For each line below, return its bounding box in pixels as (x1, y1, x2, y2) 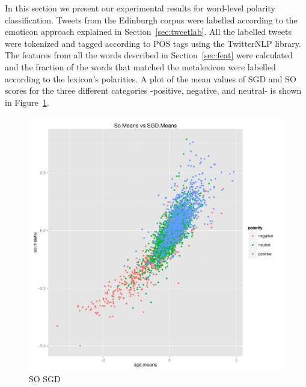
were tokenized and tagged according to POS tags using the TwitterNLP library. (5, 37, 301, 49)
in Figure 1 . (5, 96, 49, 108)
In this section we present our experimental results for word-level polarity (5, 2, 275, 14)
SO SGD (29, 373, 61, 385)
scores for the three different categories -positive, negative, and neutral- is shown (5, 84, 302, 97)
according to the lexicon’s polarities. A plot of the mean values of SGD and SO (5, 72, 296, 85)
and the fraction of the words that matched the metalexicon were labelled (5, 60, 276, 73)
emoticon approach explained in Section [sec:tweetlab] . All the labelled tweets (5, 25, 292, 38)
